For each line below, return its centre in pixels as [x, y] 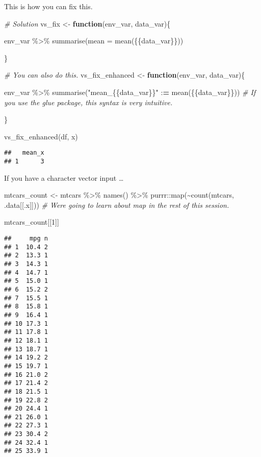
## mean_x [24, 153]
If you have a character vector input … [64, 177]
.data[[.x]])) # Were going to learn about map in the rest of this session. [117, 205]
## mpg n [26, 239]
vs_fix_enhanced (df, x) [41, 136]
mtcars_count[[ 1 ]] [32, 222]
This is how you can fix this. [48, 6]
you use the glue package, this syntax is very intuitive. [88, 102]
